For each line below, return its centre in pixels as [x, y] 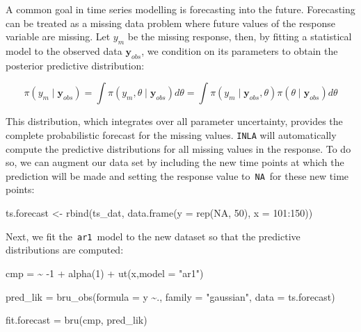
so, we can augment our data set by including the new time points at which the [175, 162]
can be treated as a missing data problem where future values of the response [170, 23]
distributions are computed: [65, 250]
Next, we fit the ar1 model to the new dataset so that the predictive [153, 236]
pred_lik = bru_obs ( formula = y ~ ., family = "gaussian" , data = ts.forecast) [170, 296]
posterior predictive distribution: [75, 65]
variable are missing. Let [58, 36]
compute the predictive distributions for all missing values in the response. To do [178, 148]
